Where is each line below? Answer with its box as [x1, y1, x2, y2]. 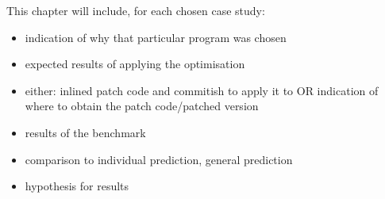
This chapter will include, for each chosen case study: [6, 2, 265, 18]
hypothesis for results [25, 178, 129, 194]
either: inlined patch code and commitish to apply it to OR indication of [25, 82, 379, 98]
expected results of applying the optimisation [25, 55, 245, 72]
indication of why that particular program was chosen [25, 29, 287, 45]
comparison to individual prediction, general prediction [25, 151, 293, 167]
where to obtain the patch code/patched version [25, 98, 259, 114]
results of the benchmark [25, 124, 146, 140]
